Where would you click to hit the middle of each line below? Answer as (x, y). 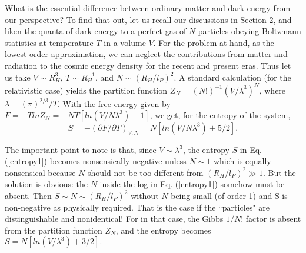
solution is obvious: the (46, 184)
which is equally (242, 161)
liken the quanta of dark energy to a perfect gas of (96, 31)
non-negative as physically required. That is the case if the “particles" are (137, 207)
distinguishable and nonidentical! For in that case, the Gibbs (114, 219)
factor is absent (273, 219)
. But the (279, 172)
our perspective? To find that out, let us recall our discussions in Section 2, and (148, 19)
